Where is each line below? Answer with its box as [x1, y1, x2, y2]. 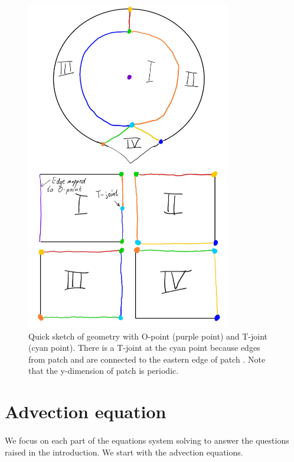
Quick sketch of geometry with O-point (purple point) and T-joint [28, 329, 268, 342]
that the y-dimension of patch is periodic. [28, 364, 179, 377]
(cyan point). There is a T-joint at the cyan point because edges [28, 341, 260, 354]
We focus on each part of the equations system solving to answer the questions [5, 434, 289, 447]
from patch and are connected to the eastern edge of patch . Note [28, 353, 266, 365]
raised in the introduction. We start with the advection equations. [5, 445, 243, 458]
